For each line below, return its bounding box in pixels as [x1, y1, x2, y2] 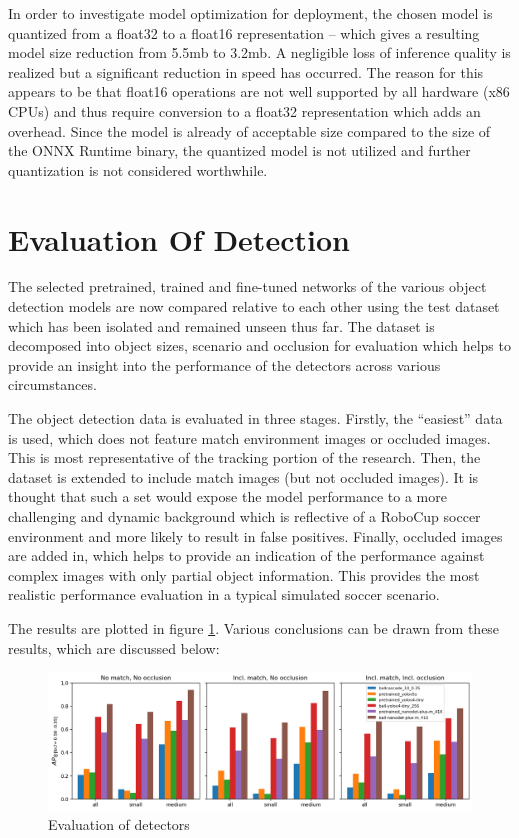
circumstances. [8, 374, 97, 395]
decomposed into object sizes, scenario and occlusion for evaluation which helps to [8, 335, 511, 356]
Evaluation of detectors [48, 814, 190, 835]
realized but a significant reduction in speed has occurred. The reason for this [8, 61, 484, 82]
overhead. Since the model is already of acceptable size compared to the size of [8, 120, 491, 141]
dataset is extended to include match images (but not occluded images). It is [8, 466, 479, 487]
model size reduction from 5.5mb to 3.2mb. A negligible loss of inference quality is [8, 42, 511, 63]
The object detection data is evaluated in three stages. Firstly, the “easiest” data [8, 408, 503, 429]
